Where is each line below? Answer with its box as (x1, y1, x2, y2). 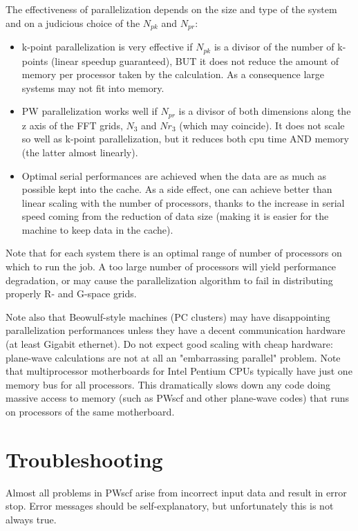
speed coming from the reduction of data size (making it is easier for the (21, 209, 329, 223)
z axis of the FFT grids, (21, 118, 123, 132)
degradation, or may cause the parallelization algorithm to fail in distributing (6, 272, 333, 287)
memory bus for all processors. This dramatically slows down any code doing (6, 377, 331, 391)
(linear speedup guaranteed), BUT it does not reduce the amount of (50, 53, 339, 68)
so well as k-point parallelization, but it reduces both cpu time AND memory (21, 131, 349, 146)
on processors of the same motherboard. (6, 404, 175, 419)
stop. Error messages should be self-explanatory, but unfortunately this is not (6, 499, 334, 513)
